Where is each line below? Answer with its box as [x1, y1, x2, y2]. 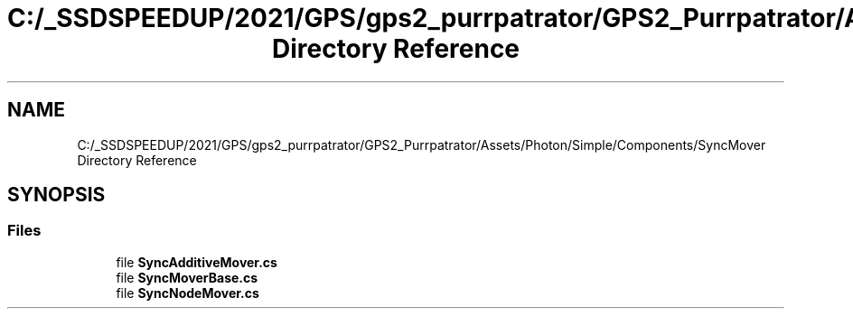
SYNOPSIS [7, 183, 106, 207]
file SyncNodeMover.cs [116, 284, 259, 301]
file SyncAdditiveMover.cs [116, 254, 277, 270]
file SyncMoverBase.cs [116, 269, 258, 285]
